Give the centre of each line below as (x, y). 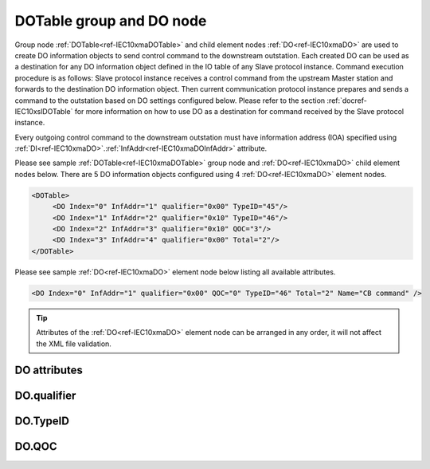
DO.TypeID (42, 422)
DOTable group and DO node (111, 21)
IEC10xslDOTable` (44, 111)
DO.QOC (36, 447)
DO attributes (49, 370)
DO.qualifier (45, 396)
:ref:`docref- (347, 100)
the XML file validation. (74, 344)
